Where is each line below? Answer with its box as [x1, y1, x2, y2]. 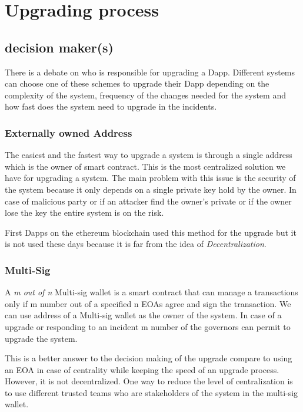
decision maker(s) [5, 38, 114, 56]
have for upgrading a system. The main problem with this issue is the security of [5, 172, 296, 184]
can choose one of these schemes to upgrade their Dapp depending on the [5, 77, 269, 90]
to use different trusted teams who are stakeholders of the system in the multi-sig [5, 386, 298, 398]
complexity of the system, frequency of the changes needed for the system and [5, 88, 286, 101]
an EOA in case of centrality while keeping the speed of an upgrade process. [5, 363, 279, 375]
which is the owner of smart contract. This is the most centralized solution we [5, 160, 286, 172]
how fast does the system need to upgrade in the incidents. [5, 100, 217, 113]
